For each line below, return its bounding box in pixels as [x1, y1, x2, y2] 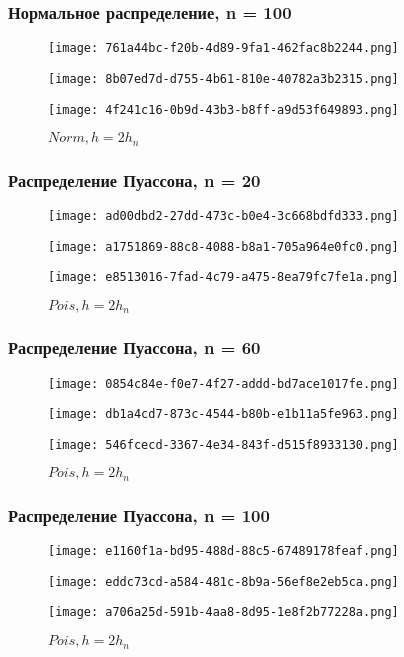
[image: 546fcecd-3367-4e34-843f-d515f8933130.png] [48, 437, 399, 452]
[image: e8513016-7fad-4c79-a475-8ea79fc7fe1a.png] [48, 270, 399, 285]
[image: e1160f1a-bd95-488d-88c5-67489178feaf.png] [48, 544, 399, 559]
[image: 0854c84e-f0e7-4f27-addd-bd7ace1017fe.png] [48, 376, 399, 391]
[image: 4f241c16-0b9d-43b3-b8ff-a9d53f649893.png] [48, 102, 399, 117]
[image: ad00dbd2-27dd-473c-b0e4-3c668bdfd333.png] [48, 208, 399, 223]
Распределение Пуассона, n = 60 [8, 335, 261, 360]
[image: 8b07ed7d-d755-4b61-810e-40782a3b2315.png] [48, 71, 399, 86]
